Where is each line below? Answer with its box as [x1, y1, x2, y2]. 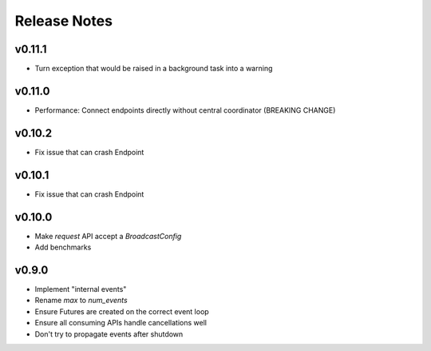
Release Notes [14, 12, 113, 30]
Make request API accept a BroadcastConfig [34, 231, 182, 241]
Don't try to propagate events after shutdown [34, 329, 184, 339]
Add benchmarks [34, 242, 92, 252]
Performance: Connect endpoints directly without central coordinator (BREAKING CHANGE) [34, 105, 336, 115]
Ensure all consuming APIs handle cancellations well [34, 318, 208, 328]
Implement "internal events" [34, 284, 127, 293]
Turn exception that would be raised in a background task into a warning [34, 64, 273, 74]
